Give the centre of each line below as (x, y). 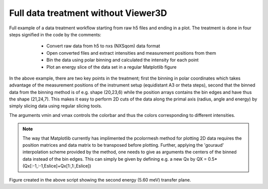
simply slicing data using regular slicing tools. (56, 106)
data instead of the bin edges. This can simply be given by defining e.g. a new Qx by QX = (115, 159)
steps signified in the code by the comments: (55, 34)
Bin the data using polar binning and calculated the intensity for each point (123, 60)
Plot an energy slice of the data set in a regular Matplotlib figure (111, 67)
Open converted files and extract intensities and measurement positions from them (131, 53)
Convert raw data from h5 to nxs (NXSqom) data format (103, 46)
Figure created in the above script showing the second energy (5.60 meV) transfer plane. (100, 180)
